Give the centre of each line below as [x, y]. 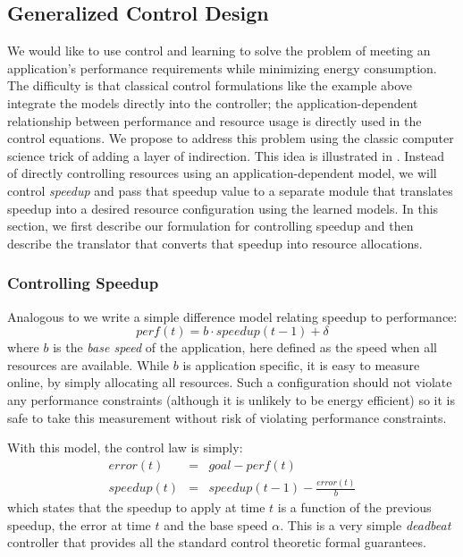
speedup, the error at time [79, 524]
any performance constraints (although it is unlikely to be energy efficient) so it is [231, 399]
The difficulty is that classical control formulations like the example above [210, 85]
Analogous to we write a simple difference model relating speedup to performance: [232, 316]
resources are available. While [88, 364]
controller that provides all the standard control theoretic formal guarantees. [217, 542]
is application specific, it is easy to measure [301, 364]
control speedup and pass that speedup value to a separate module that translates [230, 190]
